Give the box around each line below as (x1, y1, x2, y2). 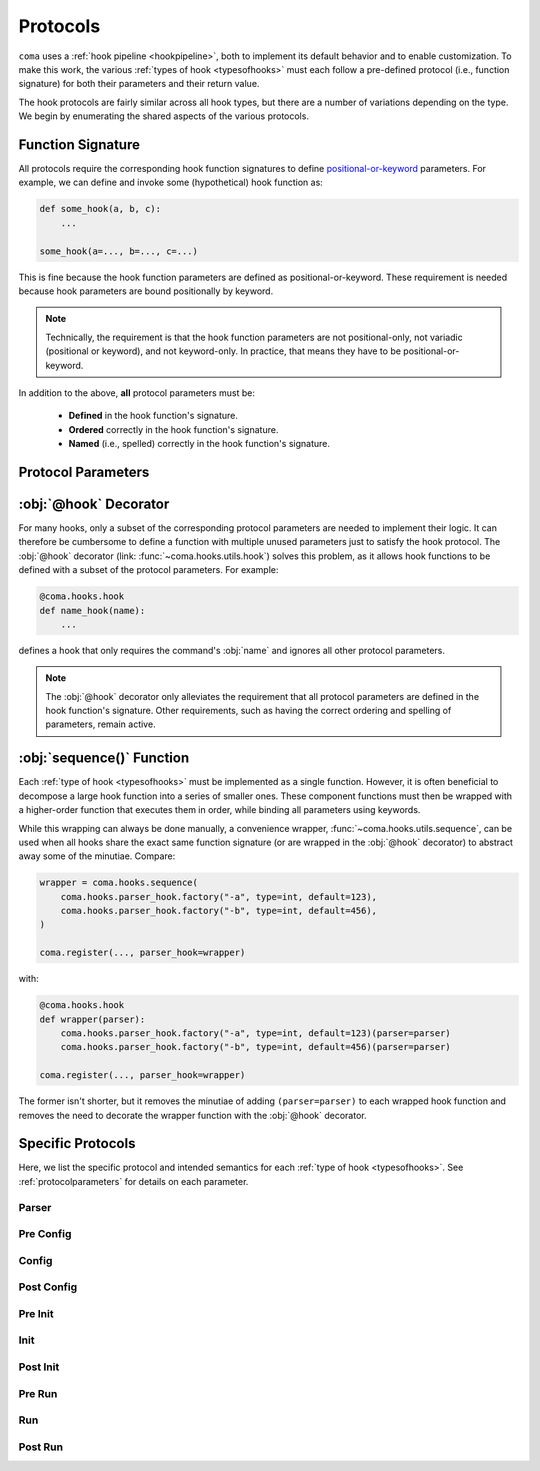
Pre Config (18, 1227, 72, 1241)
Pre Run (18, 1386, 58, 1400)
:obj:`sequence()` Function (18, 750, 190, 767)
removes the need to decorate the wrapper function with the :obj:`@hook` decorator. (18, 1109, 367, 1121)
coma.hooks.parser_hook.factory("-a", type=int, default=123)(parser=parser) (60, 1028, 452, 1039)
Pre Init (18, 1306, 54, 1320)
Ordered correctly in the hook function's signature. (68, 423, 279, 435)
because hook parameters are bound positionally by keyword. (18, 285, 274, 297)
